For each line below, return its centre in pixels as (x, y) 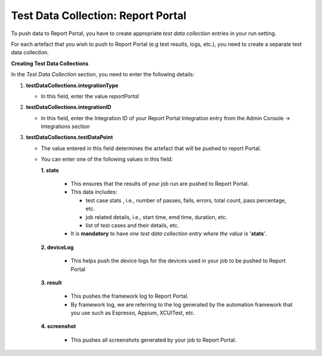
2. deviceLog (57, 247)
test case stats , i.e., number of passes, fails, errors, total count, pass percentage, (186, 200)
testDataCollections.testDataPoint (69, 138)
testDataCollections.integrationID (69, 107)
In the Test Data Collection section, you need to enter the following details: (103, 74)
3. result (51, 282)
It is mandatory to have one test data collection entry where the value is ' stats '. (169, 234)
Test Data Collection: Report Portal (99, 15)
